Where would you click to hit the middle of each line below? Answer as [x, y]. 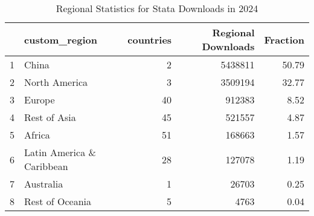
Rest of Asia [50, 117]
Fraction [284, 39]
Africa [37, 135]
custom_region [61, 39]
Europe [40, 100]
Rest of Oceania [58, 201]
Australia [44, 184]
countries [150, 39]
